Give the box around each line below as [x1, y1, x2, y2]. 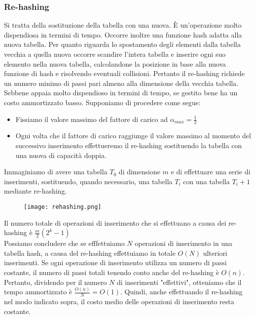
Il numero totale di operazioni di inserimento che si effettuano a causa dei [4, 217, 226, 228]
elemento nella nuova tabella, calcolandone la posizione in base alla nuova [4, 58, 226, 69]
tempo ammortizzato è [4, 286, 73, 297]
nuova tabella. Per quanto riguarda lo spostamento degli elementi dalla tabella [4, 39, 241, 49]
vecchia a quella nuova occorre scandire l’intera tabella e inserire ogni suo [4, 49, 226, 59]
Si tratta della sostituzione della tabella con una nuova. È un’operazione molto [4, 20, 242, 30]
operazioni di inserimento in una [135, 238, 232, 248]
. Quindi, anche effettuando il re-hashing [120, 286, 243, 297]
